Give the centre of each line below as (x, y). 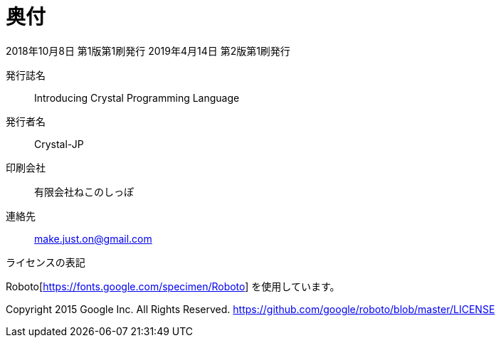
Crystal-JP (59, 144)
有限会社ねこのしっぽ (84, 191)
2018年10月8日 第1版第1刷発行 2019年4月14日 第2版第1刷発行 (148, 51)
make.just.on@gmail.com (93, 238)
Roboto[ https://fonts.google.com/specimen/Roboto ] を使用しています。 (173, 286)
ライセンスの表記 (46, 262)
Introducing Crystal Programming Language (137, 97)
